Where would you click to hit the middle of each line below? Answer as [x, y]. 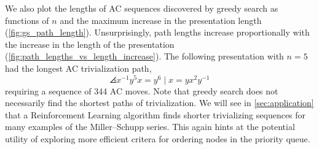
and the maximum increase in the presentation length [161, 20]
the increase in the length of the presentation [90, 44]
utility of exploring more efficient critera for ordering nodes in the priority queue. [158, 139]
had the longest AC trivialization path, [78, 68]
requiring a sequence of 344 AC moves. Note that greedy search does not [142, 90]
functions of [27, 20]
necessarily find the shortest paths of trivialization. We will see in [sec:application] [159, 103]
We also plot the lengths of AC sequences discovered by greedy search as [142, 8]
